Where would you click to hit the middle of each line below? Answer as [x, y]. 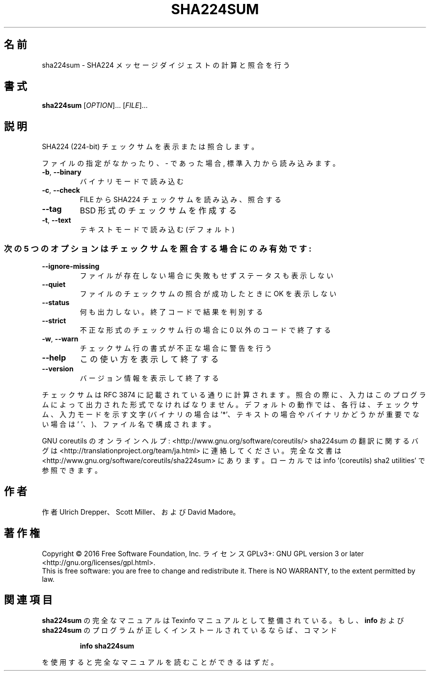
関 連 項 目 [28, 600]
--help [54, 358]
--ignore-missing [71, 266]
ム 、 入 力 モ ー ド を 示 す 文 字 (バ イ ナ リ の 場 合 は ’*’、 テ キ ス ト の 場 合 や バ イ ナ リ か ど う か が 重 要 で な [231, 415]
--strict [54, 321]
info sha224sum [107, 646]
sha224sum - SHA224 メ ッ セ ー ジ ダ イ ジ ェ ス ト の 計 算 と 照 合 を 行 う [166, 65]
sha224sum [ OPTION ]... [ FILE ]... [95, 105]
